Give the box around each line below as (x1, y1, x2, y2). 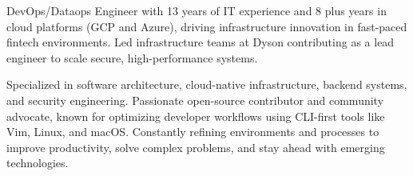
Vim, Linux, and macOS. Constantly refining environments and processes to (6, 123, 379, 140)
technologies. (6, 154, 69, 171)
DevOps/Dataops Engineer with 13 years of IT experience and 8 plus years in (6, 2, 387, 18)
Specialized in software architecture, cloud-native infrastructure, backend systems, (6, 76, 407, 93)
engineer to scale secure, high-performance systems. (6, 49, 258, 66)
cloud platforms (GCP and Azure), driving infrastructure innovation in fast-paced (6, 18, 407, 34)
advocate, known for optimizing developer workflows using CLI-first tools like (6, 107, 385, 124)
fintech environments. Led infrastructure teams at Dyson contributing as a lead (6, 34, 395, 50)
